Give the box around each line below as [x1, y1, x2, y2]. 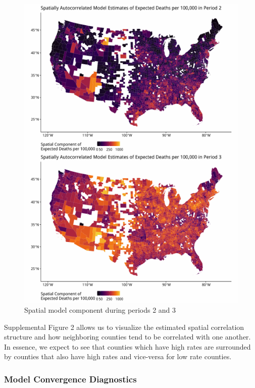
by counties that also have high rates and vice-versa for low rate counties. [4, 351, 232, 362]
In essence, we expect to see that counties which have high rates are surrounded [4, 341, 251, 352]
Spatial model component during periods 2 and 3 [24, 304, 176, 315]
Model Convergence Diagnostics [4, 372, 137, 385]
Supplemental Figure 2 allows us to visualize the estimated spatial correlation [4, 321, 244, 332]
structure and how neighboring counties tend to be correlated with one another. [4, 331, 251, 342]
